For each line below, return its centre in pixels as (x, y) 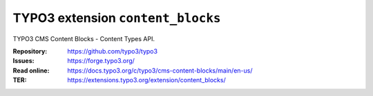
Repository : (30, 51)
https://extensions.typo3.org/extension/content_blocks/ (146, 80)
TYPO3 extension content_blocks (117, 18)
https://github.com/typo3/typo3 (113, 51)
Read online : (31, 70)
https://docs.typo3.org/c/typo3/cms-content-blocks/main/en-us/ (160, 70)
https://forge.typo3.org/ (101, 61)
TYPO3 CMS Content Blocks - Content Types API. (84, 38)
